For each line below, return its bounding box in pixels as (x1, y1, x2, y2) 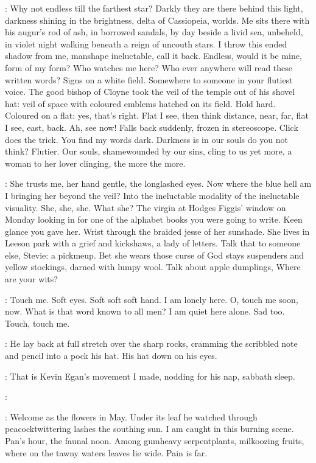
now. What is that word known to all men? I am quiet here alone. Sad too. (5, 305, 285, 318)
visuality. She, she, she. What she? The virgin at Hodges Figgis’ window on (5, 201, 286, 214)
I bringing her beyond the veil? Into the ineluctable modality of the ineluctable (5, 189, 300, 201)
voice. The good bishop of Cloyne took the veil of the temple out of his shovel (5, 85, 295, 98)
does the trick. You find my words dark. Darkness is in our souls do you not (5, 133, 288, 145)
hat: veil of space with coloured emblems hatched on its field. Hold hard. (5, 97, 276, 110)
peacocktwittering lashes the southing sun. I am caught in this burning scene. (5, 422, 294, 435)
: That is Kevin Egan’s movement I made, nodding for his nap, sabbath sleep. (5, 369, 295, 382)
